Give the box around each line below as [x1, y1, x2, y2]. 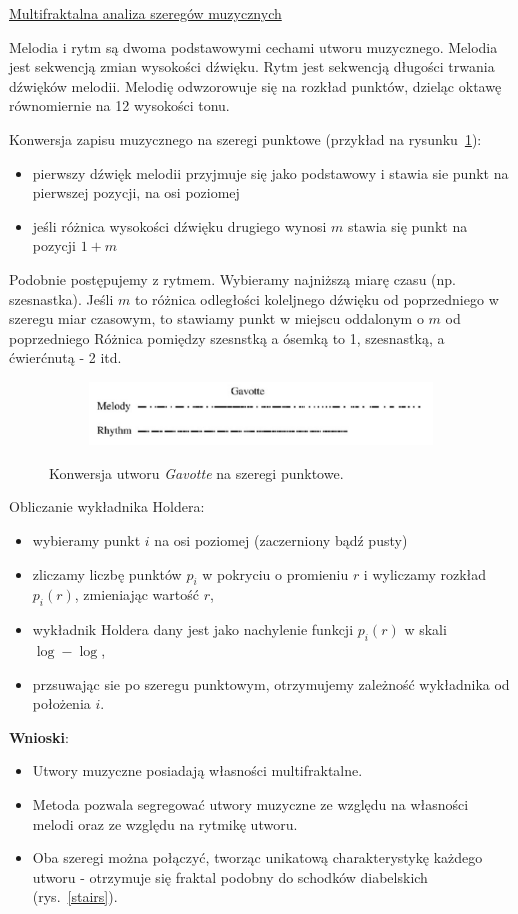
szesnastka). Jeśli [9, 288, 114, 309]
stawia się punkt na [348, 215, 468, 236]
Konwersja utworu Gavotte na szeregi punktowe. [49, 462, 344, 483]
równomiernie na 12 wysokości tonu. [9, 95, 230, 116]
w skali [404, 619, 447, 640]
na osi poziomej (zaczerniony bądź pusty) [154, 529, 408, 550]
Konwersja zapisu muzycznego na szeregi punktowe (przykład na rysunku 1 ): [9, 128, 482, 149]
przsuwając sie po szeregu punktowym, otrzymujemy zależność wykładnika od [32, 673, 510, 694]
